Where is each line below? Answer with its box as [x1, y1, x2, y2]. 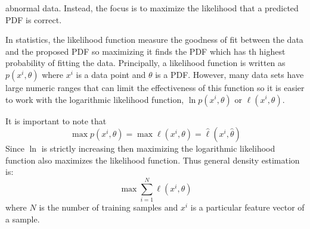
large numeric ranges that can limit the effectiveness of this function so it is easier [5, 81, 305, 93]
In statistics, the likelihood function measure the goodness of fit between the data [5, 33, 303, 46]
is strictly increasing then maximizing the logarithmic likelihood [41, 142, 275, 155]
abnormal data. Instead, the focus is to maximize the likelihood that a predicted [5, 2, 299, 14]
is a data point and [76, 68, 146, 80]
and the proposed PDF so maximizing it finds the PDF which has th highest [5, 45, 286, 57]
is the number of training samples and [39, 201, 178, 214]
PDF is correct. [5, 13, 62, 26]
